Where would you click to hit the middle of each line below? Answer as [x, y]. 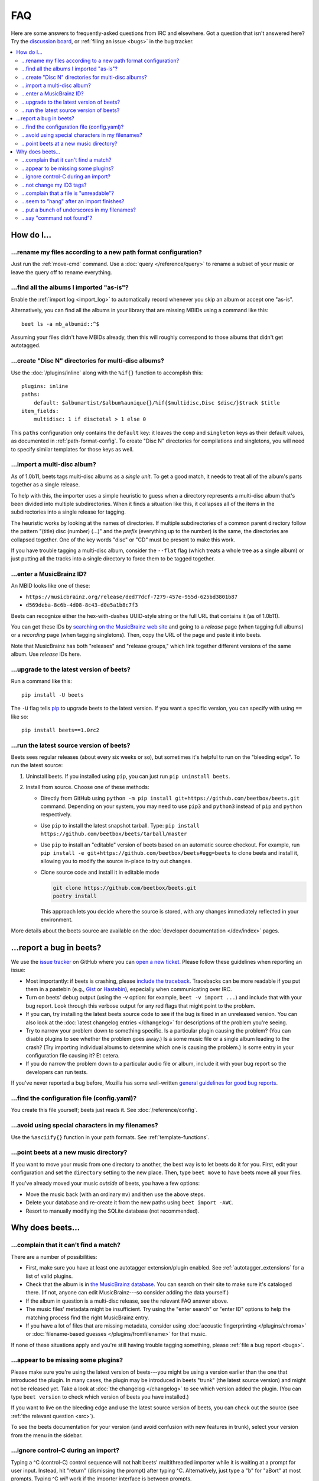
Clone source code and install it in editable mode [100, 872]
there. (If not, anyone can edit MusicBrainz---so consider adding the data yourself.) [127, 1293]
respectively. [56, 815]
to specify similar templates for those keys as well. [72, 449]
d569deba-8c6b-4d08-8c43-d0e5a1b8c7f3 [82, 605]
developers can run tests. [57, 1072]
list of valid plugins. [49, 1276]
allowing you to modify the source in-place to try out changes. [116, 861]
